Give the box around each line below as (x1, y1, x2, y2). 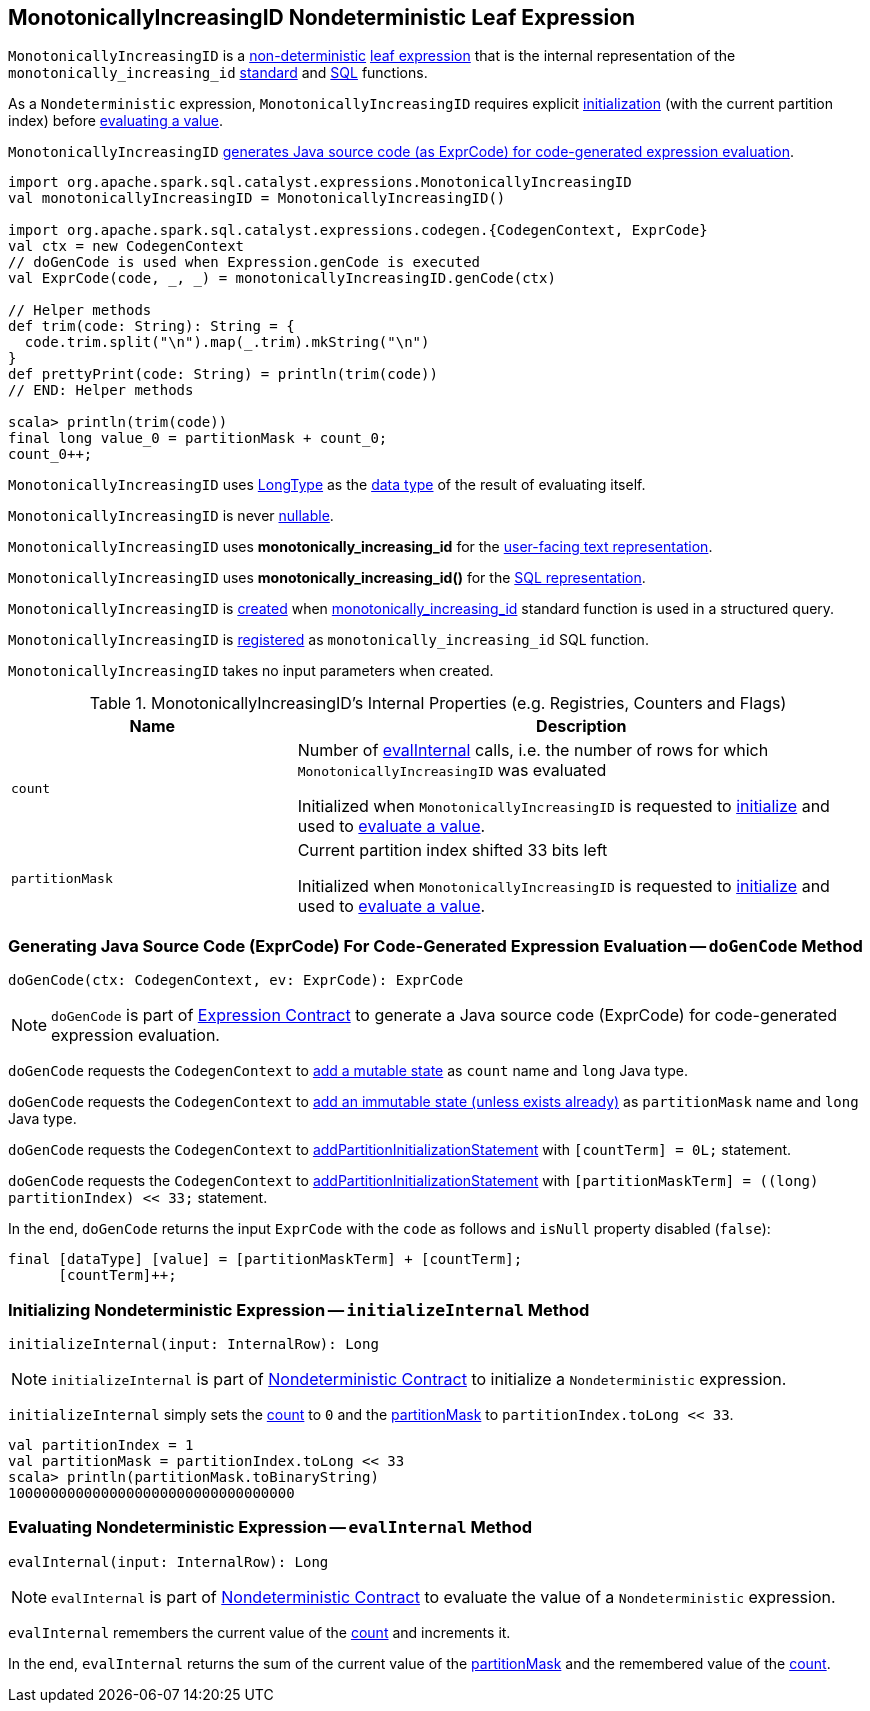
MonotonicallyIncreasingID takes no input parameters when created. (8, 662, 494, 680)
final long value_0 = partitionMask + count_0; (8, 430, 388, 447)
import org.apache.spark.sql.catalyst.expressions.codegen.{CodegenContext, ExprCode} (8, 222, 708, 239)
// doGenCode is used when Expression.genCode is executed (8, 254, 481, 271)
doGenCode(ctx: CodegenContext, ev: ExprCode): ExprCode (8, 972, 464, 989)
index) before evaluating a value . (8, 112, 223, 130)
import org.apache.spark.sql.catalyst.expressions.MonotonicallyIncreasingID (8, 174, 632, 191)
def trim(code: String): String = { (8, 318, 295, 335)
